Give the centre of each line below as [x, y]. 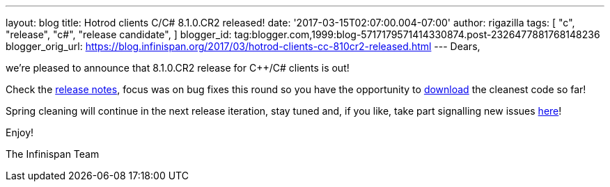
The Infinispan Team [53, 154]
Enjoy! [20, 132]
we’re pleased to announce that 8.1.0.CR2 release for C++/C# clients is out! [178, 68]
